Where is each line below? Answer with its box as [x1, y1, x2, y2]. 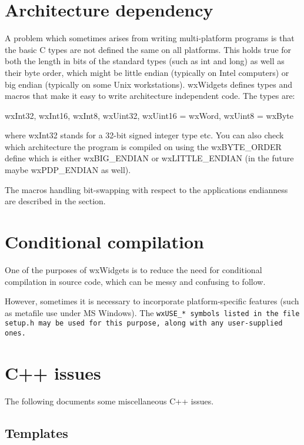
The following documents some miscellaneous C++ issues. [5, 394, 214, 407]
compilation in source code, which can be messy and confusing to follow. [5, 275, 266, 287]
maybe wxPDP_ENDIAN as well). [5, 164, 131, 176]
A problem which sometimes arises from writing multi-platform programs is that [5, 32, 295, 44]
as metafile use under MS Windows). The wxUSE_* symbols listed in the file [5, 306, 300, 318]
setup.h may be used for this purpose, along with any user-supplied [5, 319, 283, 328]
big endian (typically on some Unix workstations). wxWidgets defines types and [5, 78, 292, 90]
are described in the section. [5, 195, 106, 207]
